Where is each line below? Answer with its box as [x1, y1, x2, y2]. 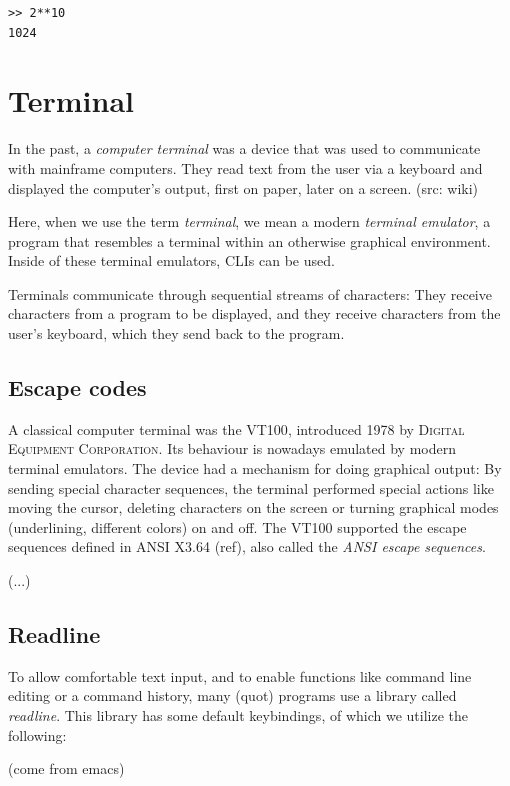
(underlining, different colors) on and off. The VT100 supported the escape [8, 516, 467, 537]
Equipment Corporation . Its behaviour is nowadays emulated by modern [8, 438, 456, 459]
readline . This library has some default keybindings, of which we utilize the [8, 705, 468, 725]
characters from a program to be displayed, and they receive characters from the [8, 303, 501, 324]
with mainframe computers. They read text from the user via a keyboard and [8, 157, 483, 178]
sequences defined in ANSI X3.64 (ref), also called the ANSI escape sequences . [8, 536, 486, 557]
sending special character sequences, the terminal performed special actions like [8, 477, 494, 498]
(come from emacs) [8, 758, 125, 779]
